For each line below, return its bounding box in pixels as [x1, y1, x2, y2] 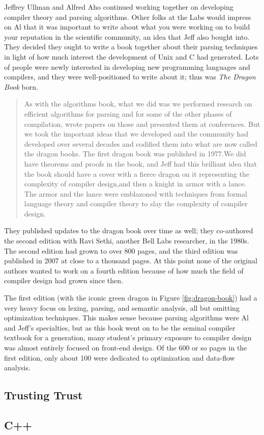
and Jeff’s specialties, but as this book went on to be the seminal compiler [4, 322, 236, 333]
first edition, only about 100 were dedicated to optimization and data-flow [4, 352, 235, 363]
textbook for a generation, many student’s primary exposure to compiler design [4, 332, 252, 343]
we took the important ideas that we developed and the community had [24, 128, 249, 139]
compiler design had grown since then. [4, 275, 123, 286]
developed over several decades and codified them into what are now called [24, 138, 257, 149]
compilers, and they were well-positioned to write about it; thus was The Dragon [4, 71, 256, 82]
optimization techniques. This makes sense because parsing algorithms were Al [4, 312, 249, 323]
